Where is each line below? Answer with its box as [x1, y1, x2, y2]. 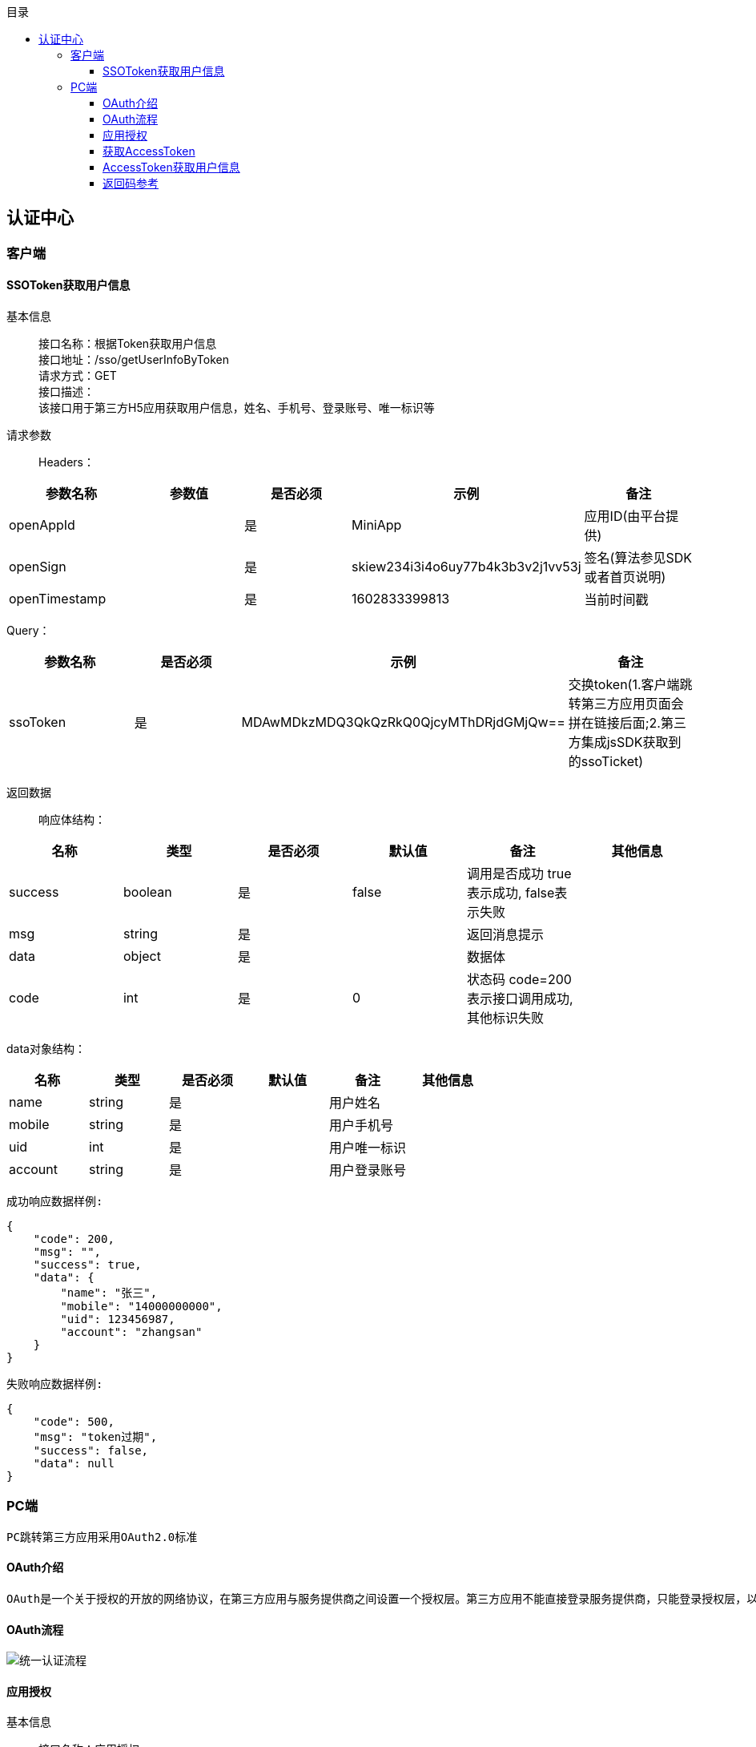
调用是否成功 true [466, 865, 572, 882]
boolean [123, 884, 172, 901]
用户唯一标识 [329, 1140, 407, 1156]
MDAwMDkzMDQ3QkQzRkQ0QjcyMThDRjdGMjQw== [241, 714, 565, 731]
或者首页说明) [584, 569, 666, 586]
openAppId [9, 517, 75, 534]
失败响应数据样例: [6, 1378, 103, 1391]
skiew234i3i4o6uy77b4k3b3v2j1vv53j [352, 559, 581, 575]
